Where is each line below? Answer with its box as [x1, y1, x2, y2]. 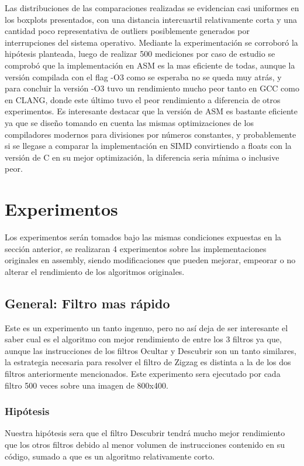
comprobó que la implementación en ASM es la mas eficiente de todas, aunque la [5, 59, 295, 71]
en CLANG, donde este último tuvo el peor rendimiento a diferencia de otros [5, 93, 281, 106]
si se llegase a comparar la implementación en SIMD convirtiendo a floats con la [5, 140, 292, 152]
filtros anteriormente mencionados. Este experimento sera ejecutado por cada [5, 367, 281, 379]
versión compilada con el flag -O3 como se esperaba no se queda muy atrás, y [5, 70, 282, 83]
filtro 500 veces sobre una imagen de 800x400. [5, 379, 168, 391]
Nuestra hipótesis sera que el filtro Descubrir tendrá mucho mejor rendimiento [5, 427, 285, 439]
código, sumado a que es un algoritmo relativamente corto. [5, 450, 215, 462]
